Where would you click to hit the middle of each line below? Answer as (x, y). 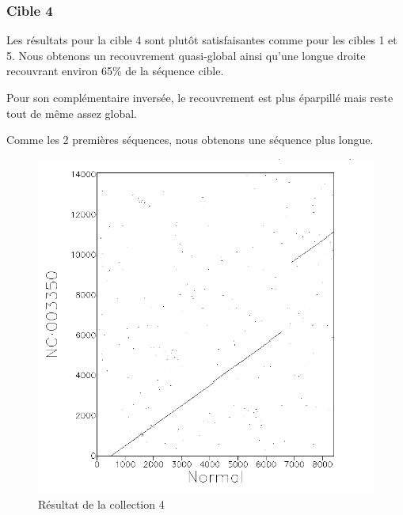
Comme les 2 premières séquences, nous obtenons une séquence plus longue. (190, 140)
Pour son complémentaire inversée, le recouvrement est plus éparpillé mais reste (200, 97)
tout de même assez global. (72, 113)
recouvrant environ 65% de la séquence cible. (115, 71)
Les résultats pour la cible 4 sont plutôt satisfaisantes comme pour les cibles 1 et (202, 40)
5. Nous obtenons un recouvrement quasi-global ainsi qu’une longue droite (186, 55)
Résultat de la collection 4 (101, 504)
